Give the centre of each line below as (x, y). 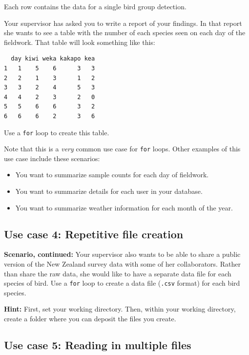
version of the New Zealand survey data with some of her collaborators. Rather (122, 264)
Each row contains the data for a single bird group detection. (95, 6)
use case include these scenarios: (52, 158)
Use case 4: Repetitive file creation (94, 234)
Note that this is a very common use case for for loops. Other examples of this (122, 149)
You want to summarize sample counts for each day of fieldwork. (112, 175)
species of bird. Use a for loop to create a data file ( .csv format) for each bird (122, 283)
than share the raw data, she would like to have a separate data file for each (118, 273)
